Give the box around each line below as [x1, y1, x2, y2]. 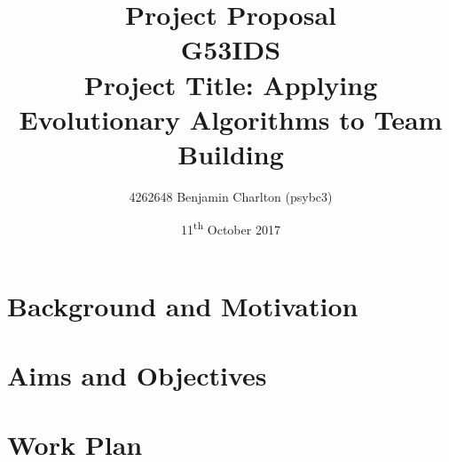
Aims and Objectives [7, 357, 267, 394]
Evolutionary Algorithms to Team [19, 100, 443, 137]
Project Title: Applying [83, 66, 378, 102]
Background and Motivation [7, 287, 358, 323]
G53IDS [180, 31, 281, 68]
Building [177, 135, 284, 171]
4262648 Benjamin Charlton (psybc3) [129, 187, 333, 205]
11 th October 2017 [181, 218, 280, 239]
